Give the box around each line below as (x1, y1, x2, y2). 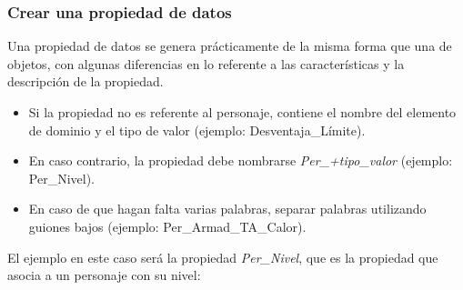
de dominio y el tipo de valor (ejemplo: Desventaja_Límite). (28, 120, 366, 139)
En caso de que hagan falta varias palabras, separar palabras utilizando (28, 199, 427, 218)
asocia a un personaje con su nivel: (7, 265, 201, 285)
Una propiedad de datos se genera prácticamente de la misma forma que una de (7, 36, 452, 55)
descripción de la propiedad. (7, 72, 164, 91)
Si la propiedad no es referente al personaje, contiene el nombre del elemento (28, 103, 457, 121)
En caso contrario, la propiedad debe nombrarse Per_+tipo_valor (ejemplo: (28, 151, 453, 170)
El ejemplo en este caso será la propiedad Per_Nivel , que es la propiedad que (7, 247, 438, 266)
